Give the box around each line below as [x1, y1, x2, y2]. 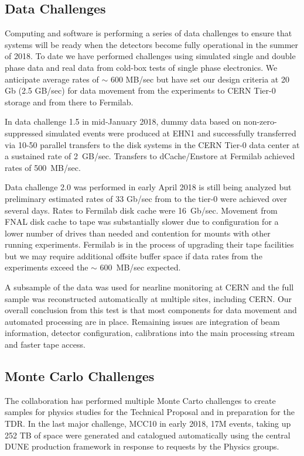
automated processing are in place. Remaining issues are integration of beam [5, 315, 280, 327]
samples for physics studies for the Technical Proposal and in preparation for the [5, 406, 295, 418]
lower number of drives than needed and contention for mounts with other [5, 227, 271, 239]
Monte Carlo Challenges [5, 367, 155, 385]
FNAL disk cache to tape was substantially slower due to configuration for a [5, 215, 279, 228]
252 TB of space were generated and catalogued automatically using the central [5, 428, 291, 441]
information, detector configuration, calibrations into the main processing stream [5, 327, 295, 339]
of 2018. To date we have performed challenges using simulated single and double [5, 50, 296, 62]
